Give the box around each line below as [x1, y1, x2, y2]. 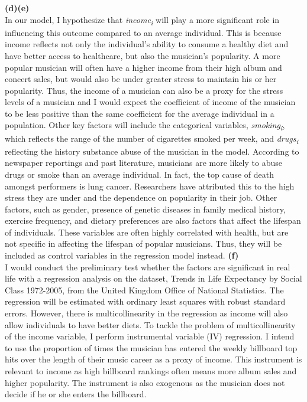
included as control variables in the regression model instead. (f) [5, 249, 239, 262]
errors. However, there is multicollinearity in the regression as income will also [5, 307, 288, 319]
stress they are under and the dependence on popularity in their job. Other [5, 191, 277, 204]
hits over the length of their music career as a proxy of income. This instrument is [5, 353, 302, 365]
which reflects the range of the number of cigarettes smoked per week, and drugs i [5, 132, 298, 146]
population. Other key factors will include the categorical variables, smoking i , [5, 119, 285, 133]
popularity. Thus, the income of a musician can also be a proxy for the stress [5, 84, 283, 96]
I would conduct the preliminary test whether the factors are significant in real [5, 260, 290, 273]
